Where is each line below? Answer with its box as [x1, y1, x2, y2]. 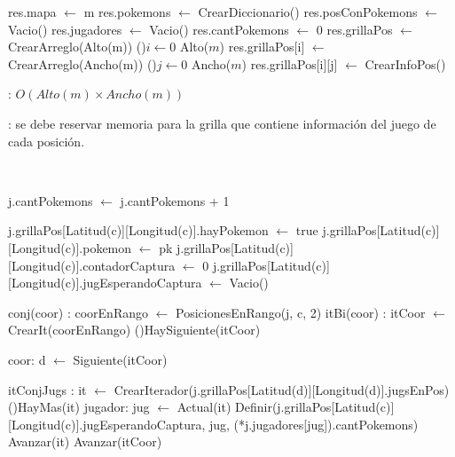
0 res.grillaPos [316, 20, 393, 38]
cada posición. [8, 131, 85, 150]
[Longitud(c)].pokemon [8, 238, 132, 256]
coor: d [8, 350, 46, 368]
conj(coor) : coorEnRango [8, 303, 148, 321]
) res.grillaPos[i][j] [241, 54, 338, 73]
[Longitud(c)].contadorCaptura [8, 256, 176, 274]
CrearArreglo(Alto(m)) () [8, 37, 146, 56]
